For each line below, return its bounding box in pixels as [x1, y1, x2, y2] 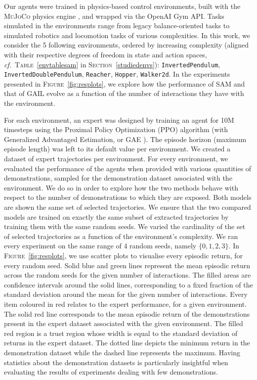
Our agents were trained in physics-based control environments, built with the [4, 1, 241, 11]
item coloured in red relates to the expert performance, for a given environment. [4, 298, 247, 309]
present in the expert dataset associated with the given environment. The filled [4, 318, 243, 329]
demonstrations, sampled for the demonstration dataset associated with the [4, 173, 232, 183]
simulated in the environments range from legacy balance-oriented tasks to [4, 20, 230, 31]
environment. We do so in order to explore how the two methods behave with [4, 182, 238, 192]
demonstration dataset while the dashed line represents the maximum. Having [4, 347, 241, 357]
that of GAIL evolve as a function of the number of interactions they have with [4, 88, 244, 98]
